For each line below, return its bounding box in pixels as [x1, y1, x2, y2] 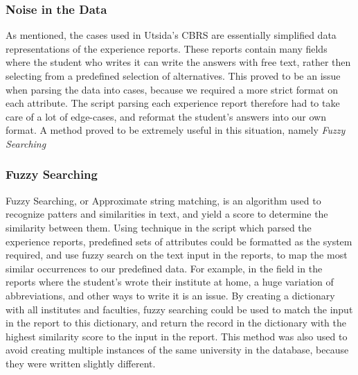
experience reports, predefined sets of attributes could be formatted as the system [6, 234, 352, 248]
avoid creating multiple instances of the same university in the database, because [6, 342, 349, 357]
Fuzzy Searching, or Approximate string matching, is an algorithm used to [6, 193, 321, 207]
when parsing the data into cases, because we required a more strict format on [6, 82, 339, 96]
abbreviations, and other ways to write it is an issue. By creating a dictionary [6, 288, 335, 302]
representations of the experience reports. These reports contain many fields [6, 41, 328, 55]
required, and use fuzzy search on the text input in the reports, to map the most [6, 247, 348, 262]
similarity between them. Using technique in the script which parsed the [6, 220, 312, 234]
